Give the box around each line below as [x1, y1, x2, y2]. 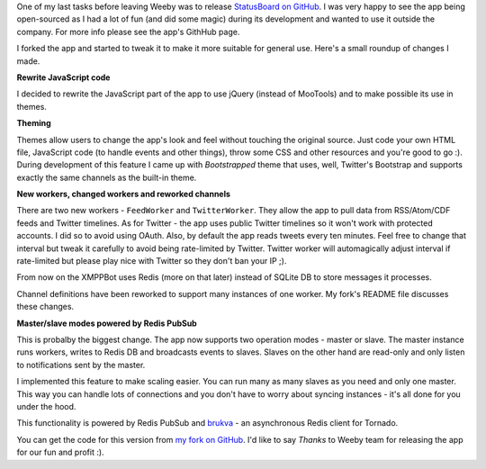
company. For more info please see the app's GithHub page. [16, 26, 240, 37]
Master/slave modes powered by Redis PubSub [16, 318, 197, 329]
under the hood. [16, 401, 76, 411]
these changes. [16, 302, 75, 312]
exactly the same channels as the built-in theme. [16, 172, 197, 183]
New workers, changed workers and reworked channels [16, 189, 231, 200]
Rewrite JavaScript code [16, 72, 111, 83]
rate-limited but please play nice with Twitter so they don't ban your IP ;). [16, 256, 287, 266]
